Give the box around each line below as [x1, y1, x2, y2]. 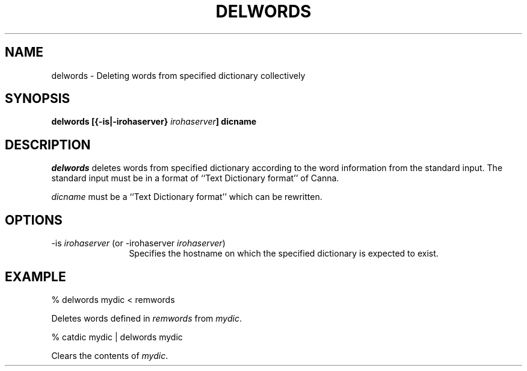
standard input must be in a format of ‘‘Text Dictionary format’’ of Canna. [51, 173, 339, 184]
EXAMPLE [5, 269, 66, 284]
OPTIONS [5, 212, 63, 228]
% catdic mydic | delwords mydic [51, 331, 183, 342]
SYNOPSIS [5, 91, 70, 107]
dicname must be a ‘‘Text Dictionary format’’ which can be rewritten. [51, 192, 322, 202]
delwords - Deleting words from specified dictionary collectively [51, 70, 306, 81]
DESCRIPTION [5, 137, 91, 152]
